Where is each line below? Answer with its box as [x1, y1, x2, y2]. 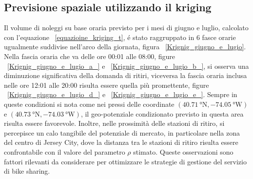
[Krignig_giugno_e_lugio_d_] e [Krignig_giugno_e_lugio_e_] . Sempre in [7, 89, 237, 99]
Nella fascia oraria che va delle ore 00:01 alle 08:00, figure [4, 51, 175, 61]
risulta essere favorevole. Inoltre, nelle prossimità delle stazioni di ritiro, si [4, 118, 225, 128]
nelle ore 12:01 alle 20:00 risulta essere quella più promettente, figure [4, 80, 209, 90]
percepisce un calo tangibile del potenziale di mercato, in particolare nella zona [4, 127, 240, 138]
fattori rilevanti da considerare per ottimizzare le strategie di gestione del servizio [4, 156, 247, 166]
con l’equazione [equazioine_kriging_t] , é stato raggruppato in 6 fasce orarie [4, 32, 236, 42]
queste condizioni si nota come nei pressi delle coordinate [4, 99, 175, 109]
